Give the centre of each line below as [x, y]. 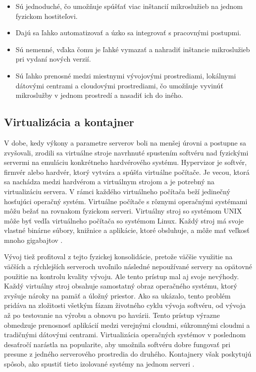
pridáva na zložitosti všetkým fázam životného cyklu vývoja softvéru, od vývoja [125, 305]
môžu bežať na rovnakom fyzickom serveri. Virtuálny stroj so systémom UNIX [123, 211]
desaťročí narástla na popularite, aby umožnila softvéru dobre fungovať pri [117, 344]
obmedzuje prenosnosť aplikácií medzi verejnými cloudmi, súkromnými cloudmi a [127, 325]
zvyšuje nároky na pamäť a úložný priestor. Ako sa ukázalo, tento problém [117, 295]
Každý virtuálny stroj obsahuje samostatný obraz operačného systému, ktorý [121, 286]
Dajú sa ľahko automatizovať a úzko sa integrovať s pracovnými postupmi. [128, 33]
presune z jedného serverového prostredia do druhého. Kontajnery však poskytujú [128, 354]
